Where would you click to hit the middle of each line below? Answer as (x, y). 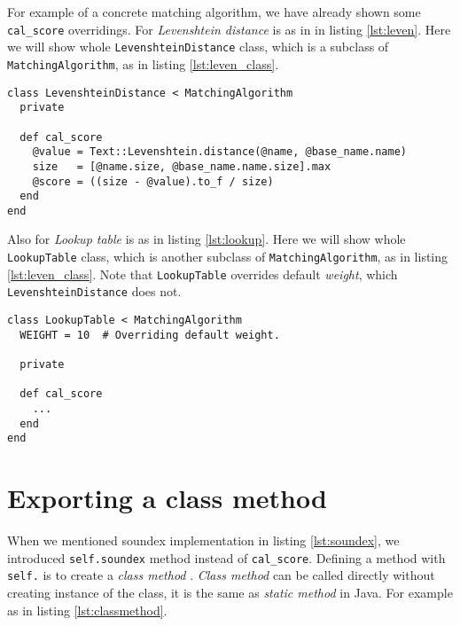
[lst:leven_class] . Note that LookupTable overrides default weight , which (203, 274)
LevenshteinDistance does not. (94, 291)
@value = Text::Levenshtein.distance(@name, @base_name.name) (220, 152)
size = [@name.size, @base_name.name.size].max (182, 166)
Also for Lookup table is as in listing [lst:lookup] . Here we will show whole (207, 239)
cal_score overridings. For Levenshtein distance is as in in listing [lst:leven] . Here (229, 29)
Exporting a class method (167, 498)
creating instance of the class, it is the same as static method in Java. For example (230, 592)
